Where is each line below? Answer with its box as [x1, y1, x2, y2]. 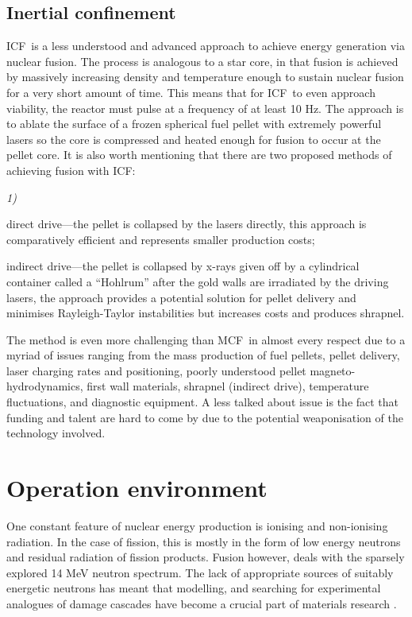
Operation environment [6, 471, 268, 504]
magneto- [310, 362, 356, 378]
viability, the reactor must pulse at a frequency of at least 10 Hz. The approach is [6, 99, 404, 116]
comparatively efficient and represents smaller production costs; [6, 231, 315, 247]
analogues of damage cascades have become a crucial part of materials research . [6, 595, 397, 611]
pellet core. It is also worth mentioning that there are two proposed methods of [6, 146, 392, 163]
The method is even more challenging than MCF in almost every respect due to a [6, 331, 406, 347]
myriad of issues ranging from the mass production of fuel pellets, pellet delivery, [6, 347, 400, 363]
